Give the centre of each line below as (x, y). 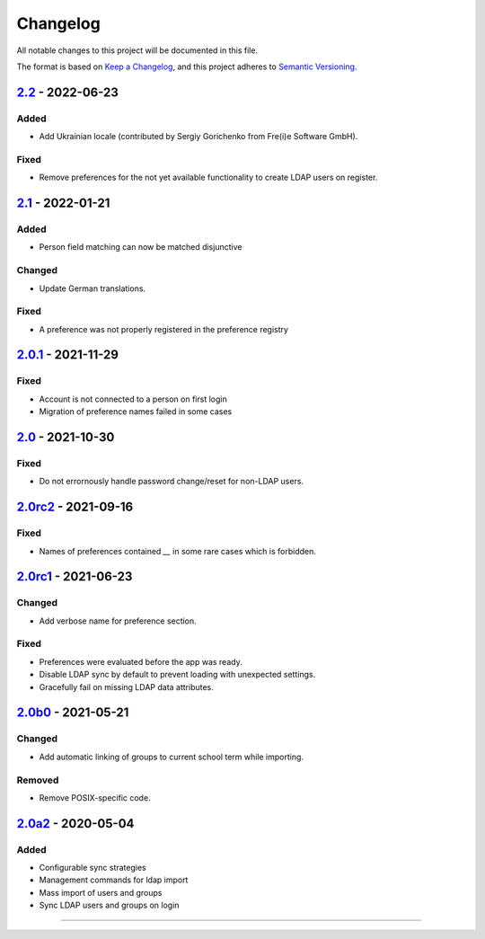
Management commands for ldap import (114, 880)
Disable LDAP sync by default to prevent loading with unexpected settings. (177, 675)
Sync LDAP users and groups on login (109, 905)
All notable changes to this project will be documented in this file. (137, 50)
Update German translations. (93, 288)
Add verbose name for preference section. (118, 621)
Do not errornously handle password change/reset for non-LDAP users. (172, 482)
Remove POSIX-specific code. (95, 797)
